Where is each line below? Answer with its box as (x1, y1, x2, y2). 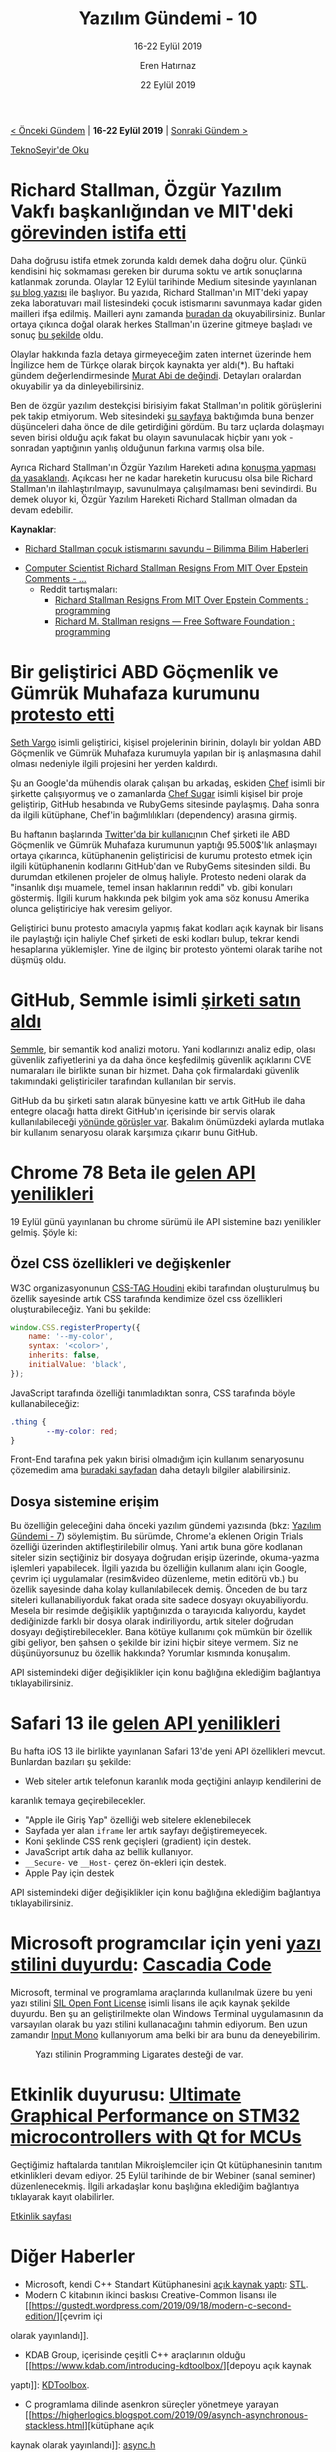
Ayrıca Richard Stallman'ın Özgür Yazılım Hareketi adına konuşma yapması (10, 461, 317, 473)
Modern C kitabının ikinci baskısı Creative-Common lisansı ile (24, 2288, 277, 2301)
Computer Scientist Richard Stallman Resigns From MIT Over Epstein (24, 562, 308, 574)
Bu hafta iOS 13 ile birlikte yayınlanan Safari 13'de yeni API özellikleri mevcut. (10, 1745, 326, 1757)
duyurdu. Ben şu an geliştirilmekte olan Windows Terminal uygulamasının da (10, 2008, 324, 2020)
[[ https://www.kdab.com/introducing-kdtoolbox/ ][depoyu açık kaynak (24, 2359, 312, 2371)
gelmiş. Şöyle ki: (10, 1226, 78, 1238)
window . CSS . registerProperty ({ (10, 1322, 141, 1332)
